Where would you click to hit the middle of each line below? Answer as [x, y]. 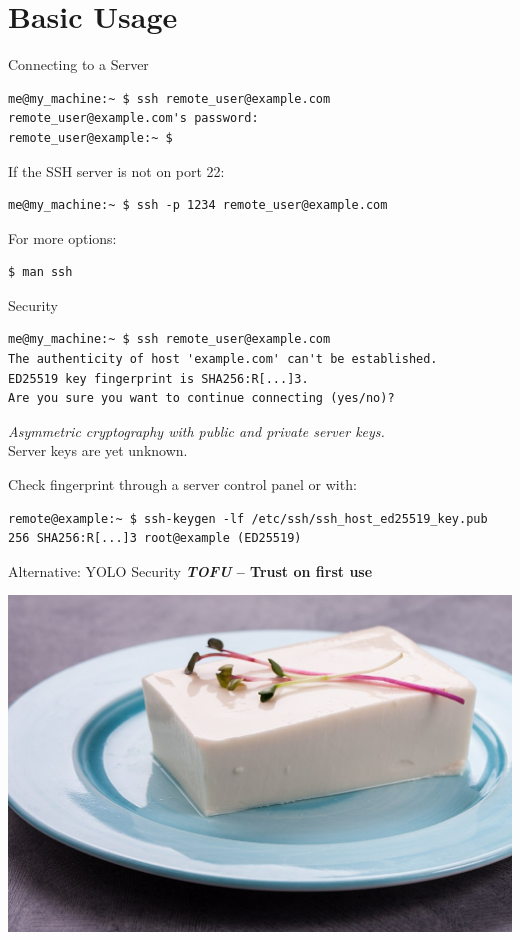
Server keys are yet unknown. [98, 450]
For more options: [62, 237]
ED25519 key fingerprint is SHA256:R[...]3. [158, 378]
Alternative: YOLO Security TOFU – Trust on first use [190, 570]
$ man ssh [40, 272]
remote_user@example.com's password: [133, 118]
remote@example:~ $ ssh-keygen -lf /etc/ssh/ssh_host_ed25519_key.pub [248, 518]
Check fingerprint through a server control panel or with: [182, 484]
